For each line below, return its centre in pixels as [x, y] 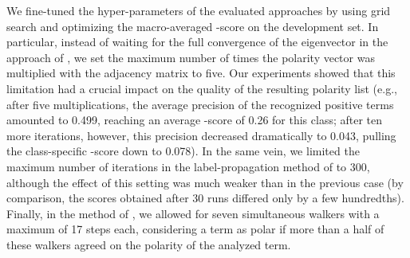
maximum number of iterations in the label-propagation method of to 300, [188, 166]
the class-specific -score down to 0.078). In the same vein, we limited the [183, 151]
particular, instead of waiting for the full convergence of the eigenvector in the [197, 42]
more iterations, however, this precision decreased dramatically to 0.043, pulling [201, 135]
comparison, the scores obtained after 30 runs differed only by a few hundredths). [205, 198]
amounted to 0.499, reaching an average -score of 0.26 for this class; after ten [195, 120]
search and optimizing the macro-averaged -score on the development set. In [193, 26]
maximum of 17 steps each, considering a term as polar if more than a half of [195, 229]
